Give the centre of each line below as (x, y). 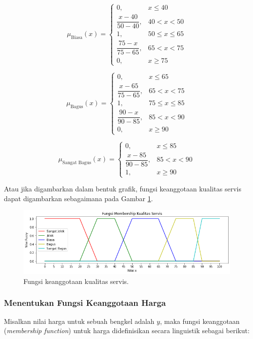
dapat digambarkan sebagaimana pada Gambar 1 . (78, 198)
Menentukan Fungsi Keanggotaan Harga (85, 303)
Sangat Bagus (77, 162)
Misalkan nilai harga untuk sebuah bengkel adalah (79, 321)
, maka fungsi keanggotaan (200, 321)
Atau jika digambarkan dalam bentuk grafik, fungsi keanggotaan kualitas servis (123, 189)
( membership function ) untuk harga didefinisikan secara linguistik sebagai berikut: (127, 330)
